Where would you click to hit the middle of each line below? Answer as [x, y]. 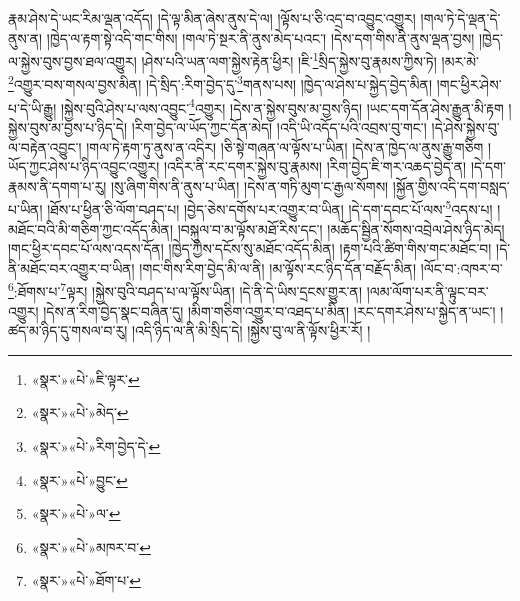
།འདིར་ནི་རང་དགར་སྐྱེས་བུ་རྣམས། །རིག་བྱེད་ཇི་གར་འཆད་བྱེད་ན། [315, 166]
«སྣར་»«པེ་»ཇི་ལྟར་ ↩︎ [85, 378]
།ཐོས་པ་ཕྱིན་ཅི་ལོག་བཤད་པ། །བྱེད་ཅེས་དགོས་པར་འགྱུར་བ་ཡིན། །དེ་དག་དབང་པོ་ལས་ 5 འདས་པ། [270, 207]
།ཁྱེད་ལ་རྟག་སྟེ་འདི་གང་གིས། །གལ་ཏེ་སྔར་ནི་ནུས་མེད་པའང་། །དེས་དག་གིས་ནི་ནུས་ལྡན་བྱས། [260, 37]
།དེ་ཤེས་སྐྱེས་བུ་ [465, 126]
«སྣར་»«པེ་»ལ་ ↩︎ [76, 513]
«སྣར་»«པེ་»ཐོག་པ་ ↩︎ [86, 580]
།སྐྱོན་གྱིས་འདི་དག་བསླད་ [451, 185]
